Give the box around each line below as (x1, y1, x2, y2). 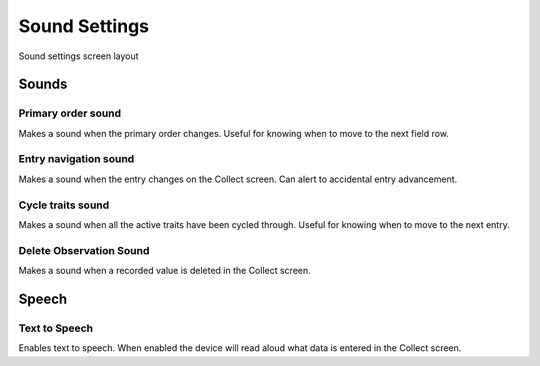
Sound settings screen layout (18, 50, 139, 62)
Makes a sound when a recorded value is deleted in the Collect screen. (18, 265, 312, 277)
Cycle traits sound (18, 198, 110, 212)
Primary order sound (18, 106, 122, 120)
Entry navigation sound (18, 152, 135, 166)
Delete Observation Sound (18, 243, 150, 257)
